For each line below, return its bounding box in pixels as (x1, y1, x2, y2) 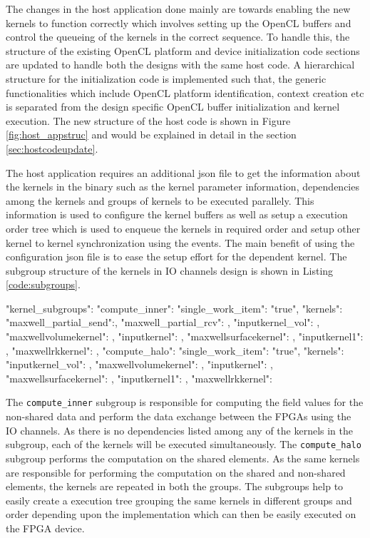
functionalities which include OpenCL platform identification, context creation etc (6, 85, 364, 100)
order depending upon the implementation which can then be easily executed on (6, 507, 356, 522)
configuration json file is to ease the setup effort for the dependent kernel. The (6, 249, 347, 264)
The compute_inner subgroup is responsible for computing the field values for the (6, 395, 364, 410)
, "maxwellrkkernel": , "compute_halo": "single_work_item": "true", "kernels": (6, 342, 344, 357)
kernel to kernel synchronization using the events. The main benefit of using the (6, 235, 355, 250)
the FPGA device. (6, 520, 85, 535)
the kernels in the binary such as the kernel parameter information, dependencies (6, 179, 359, 194)
